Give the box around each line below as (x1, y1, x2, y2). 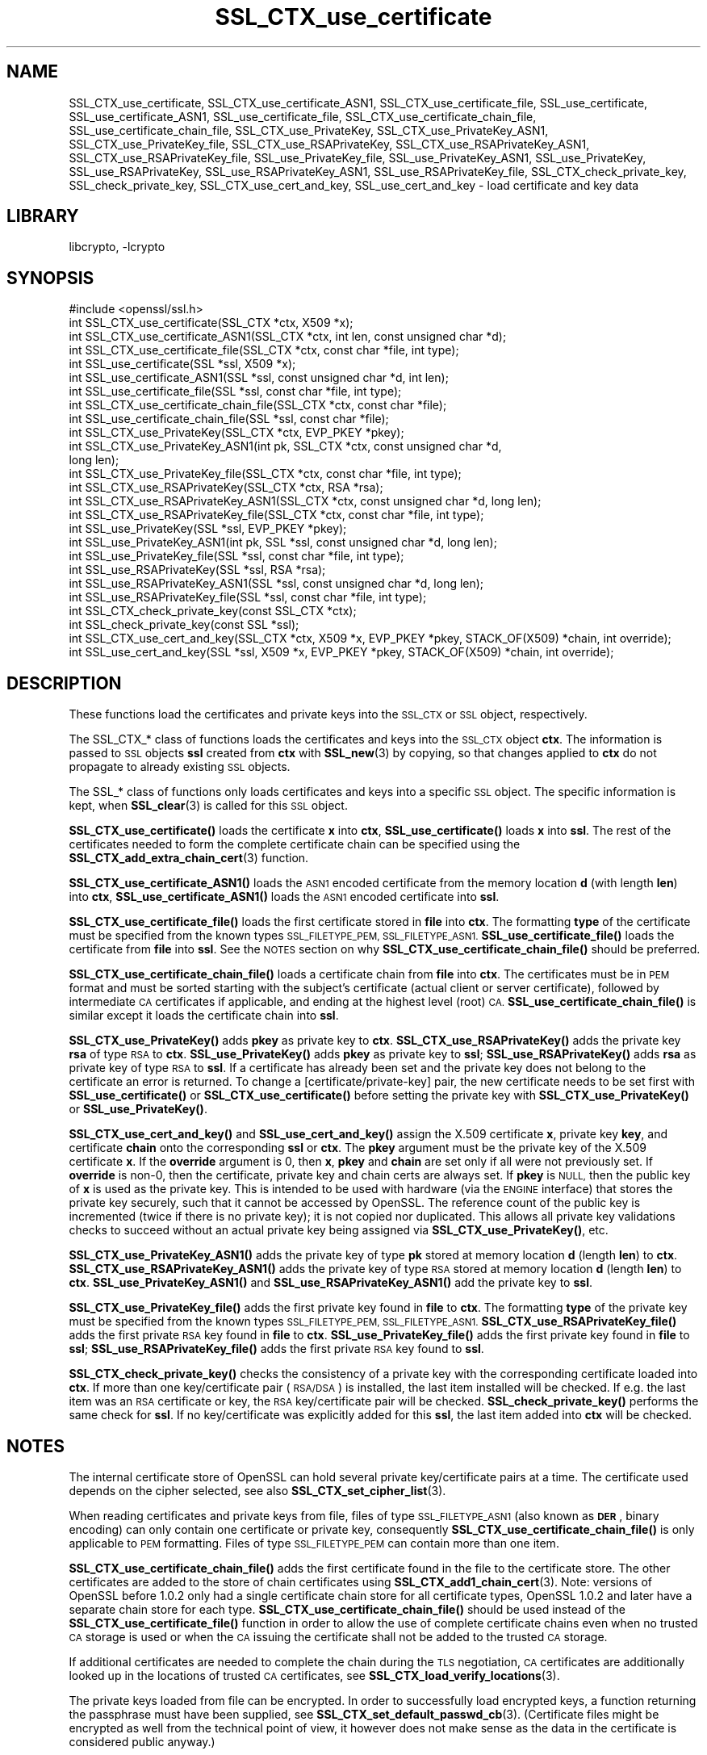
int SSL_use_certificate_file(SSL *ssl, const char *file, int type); (69, 384, 402, 399)
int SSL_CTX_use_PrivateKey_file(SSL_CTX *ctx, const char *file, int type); (69, 467, 462, 481)
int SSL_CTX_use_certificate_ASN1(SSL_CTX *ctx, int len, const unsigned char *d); (69, 329, 507, 344)
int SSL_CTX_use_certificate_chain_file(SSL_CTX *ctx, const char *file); (69, 398, 447, 413)
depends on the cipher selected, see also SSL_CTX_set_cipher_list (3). (69, 1483, 446, 1497)
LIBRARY (6, 206, 79, 227)
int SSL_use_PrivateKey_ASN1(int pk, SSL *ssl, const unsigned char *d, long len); (69, 535, 497, 550)
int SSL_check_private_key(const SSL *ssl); (69, 618, 299, 632)
